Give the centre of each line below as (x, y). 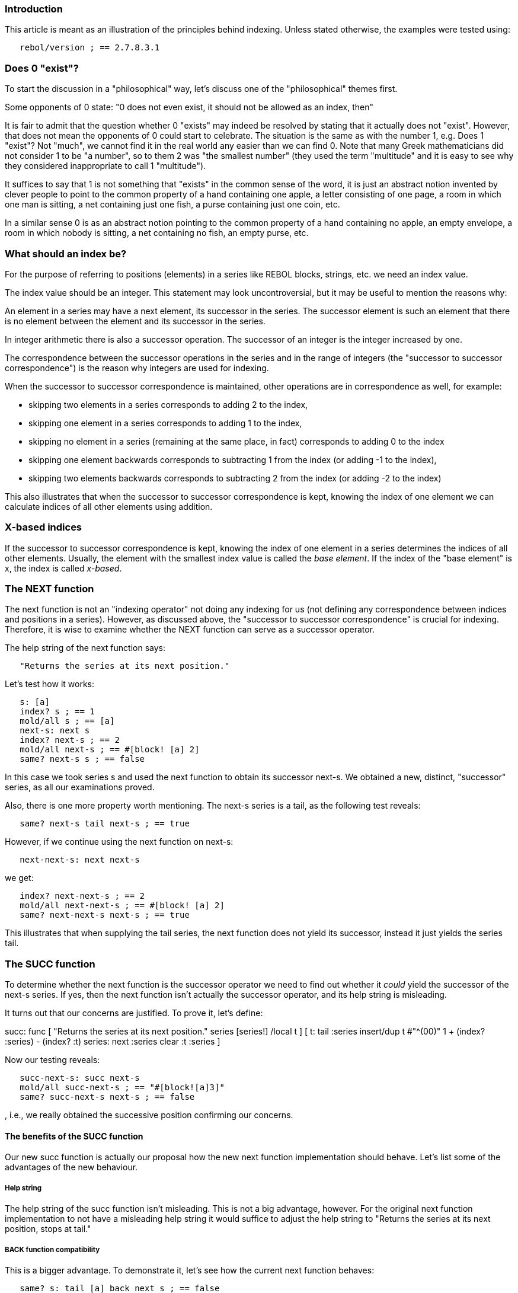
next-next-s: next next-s (80, 860)
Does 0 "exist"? (42, 68)
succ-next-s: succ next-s (80, 1078)
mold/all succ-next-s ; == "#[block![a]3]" (122, 1088)
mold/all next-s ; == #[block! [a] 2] (110, 750)
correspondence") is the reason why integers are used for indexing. (137, 368)
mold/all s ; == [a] (67, 721)
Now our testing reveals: (52, 1060)
